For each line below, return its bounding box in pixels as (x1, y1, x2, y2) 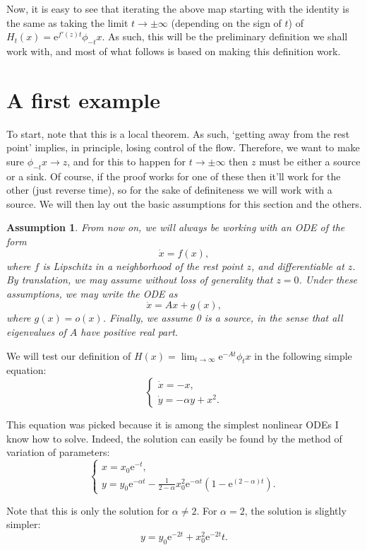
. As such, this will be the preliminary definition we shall (102, 29, 348, 44)
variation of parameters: (6, 445, 110, 460)
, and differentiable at (251, 258, 344, 273)
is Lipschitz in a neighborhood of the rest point (42, 258, 243, 273)
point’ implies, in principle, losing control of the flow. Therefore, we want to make (6, 140, 360, 155)
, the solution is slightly (244, 503, 347, 517)
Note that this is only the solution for (6, 503, 169, 517)
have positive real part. (80, 324, 179, 339)
